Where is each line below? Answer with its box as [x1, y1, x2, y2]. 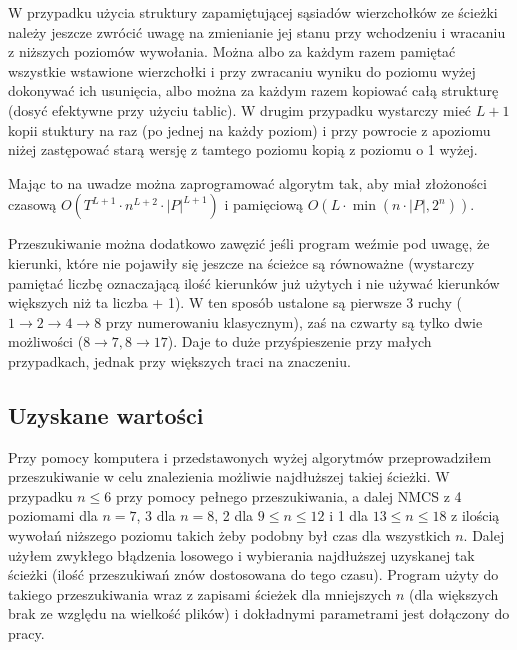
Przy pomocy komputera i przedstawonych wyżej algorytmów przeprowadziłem [8, 446, 492, 467]
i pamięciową [224, 194, 304, 215]
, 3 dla [136, 505, 176, 526]
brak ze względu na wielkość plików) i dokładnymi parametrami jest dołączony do [8, 603, 510, 624]
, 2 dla [214, 505, 254, 526]
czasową [8, 194, 57, 215]
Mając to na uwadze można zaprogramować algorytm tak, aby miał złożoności [8, 172, 487, 193]
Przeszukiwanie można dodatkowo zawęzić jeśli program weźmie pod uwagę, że [8, 233, 490, 254]
